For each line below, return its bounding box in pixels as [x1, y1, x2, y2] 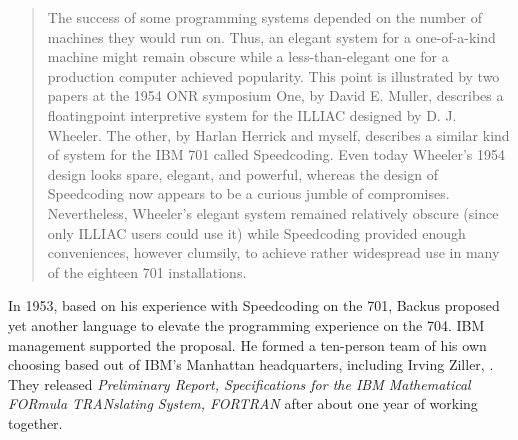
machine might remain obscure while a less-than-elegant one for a [47, 46, 449, 67]
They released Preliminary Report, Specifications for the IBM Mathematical [8, 373, 471, 394]
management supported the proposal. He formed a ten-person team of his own [8, 334, 487, 355]
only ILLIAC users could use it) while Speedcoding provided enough [47, 222, 466, 243]
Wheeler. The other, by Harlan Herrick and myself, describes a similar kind [47, 124, 510, 145]
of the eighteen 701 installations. [47, 261, 247, 282]
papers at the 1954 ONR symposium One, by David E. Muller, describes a [47, 85, 504, 106]
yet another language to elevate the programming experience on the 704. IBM [8, 314, 485, 335]
